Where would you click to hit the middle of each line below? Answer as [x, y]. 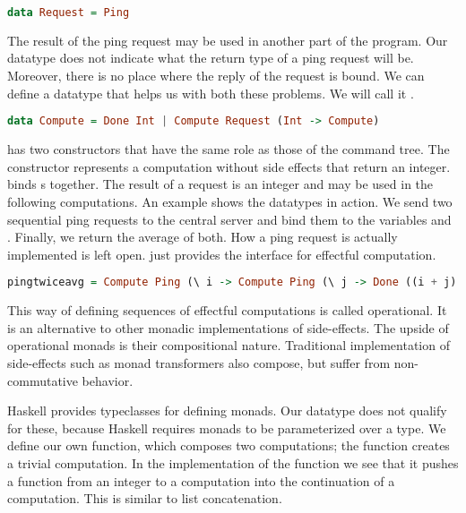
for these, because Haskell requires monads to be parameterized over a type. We [227, 427]
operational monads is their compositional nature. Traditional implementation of [229, 345]
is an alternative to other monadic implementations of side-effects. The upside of [228, 327]
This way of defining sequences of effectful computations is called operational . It [227, 310]
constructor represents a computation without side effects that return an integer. [229, 166]
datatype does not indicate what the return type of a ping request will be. [211, 58]
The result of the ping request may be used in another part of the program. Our [228, 40]
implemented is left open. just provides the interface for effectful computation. [222, 254]
